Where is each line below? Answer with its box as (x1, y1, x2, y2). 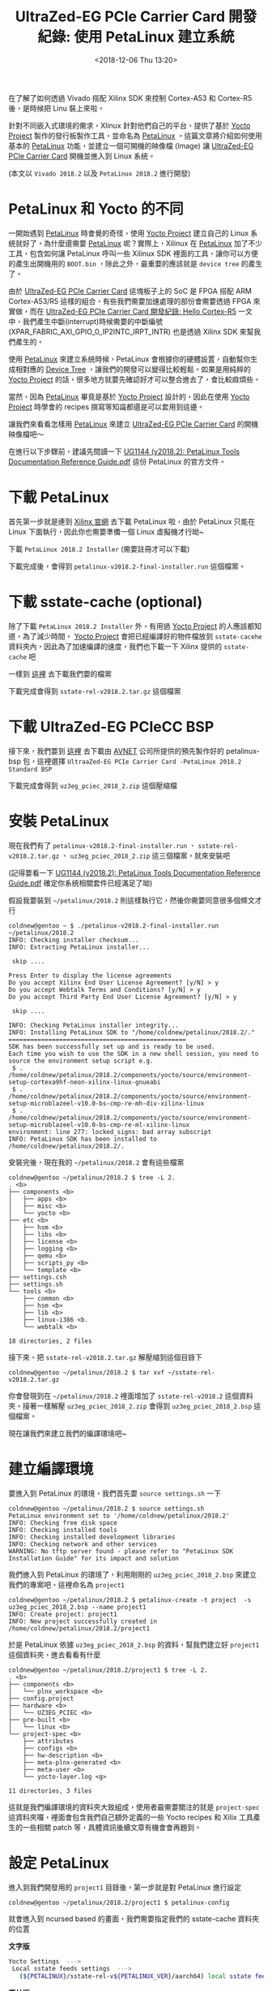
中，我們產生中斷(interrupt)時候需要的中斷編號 (8, 316, 164, 326)
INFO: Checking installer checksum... (8, 936, 139, 944)
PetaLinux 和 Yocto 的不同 (8, 200, 184, 219)
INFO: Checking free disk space (8, 1518, 117, 1527)
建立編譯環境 (8, 1460, 95, 1478)
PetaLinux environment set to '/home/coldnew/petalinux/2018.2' (8, 1512, 230, 1520)
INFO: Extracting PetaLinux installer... (8, 943, 151, 951)
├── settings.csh (8, 1273, 67, 1281)
